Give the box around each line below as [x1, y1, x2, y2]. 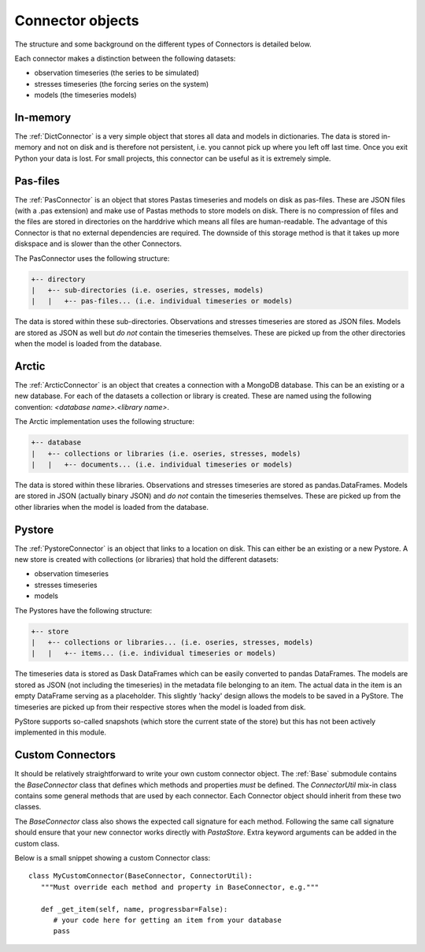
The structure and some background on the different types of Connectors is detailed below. [14, 39, 312, 49]
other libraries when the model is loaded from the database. [14, 502, 209, 511]
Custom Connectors [14, 749, 116, 762]
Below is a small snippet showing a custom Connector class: [14, 853, 211, 862]
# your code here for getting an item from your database [53, 915, 283, 924]
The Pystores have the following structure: [14, 605, 153, 615]
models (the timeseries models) [34, 91, 137, 100]
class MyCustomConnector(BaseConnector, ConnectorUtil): [28, 872, 253, 880]
